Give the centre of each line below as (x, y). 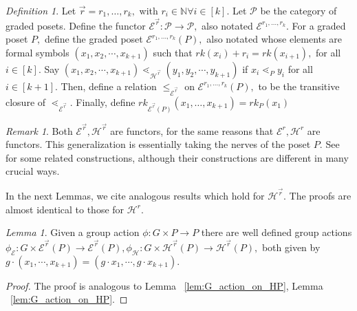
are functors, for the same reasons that (192, 130)
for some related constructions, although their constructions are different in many (177, 157)
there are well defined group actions (277, 232)
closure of (26, 101)
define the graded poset (94, 39)
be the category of (299, 10)
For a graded (319, 25)
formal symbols (37, 52)
